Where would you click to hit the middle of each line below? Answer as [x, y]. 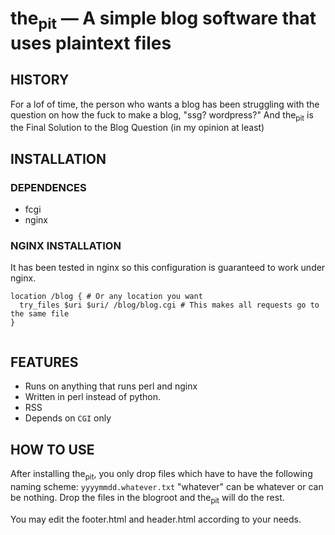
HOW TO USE [52, 449]
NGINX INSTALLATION [66, 245]
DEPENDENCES [48, 187]
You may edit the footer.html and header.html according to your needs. [156, 519]
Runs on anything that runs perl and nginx [111, 386]
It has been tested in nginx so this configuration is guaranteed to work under [168, 268]
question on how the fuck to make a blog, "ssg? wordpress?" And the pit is [162, 115]
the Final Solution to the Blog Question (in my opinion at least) [137, 128]
